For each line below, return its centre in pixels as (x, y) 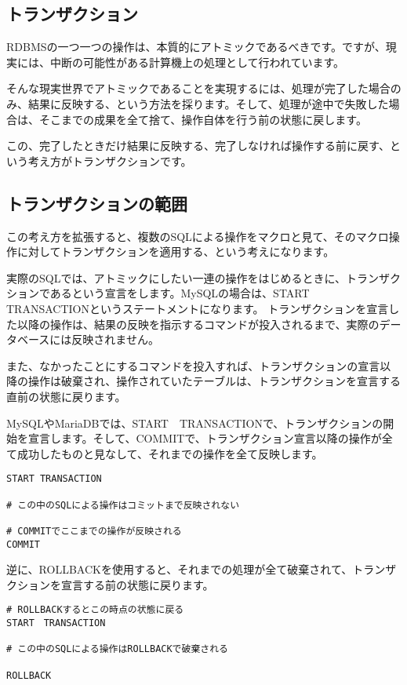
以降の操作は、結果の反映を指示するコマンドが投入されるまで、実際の (198, 324)
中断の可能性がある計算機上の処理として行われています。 (197, 62)
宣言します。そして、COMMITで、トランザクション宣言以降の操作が (205, 438)
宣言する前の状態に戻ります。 (137, 584)
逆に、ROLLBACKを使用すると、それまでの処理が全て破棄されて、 (180, 569)
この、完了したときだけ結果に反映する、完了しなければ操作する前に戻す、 (198, 146)
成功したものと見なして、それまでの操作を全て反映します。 (170, 453)
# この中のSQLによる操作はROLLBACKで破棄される (117, 649)
